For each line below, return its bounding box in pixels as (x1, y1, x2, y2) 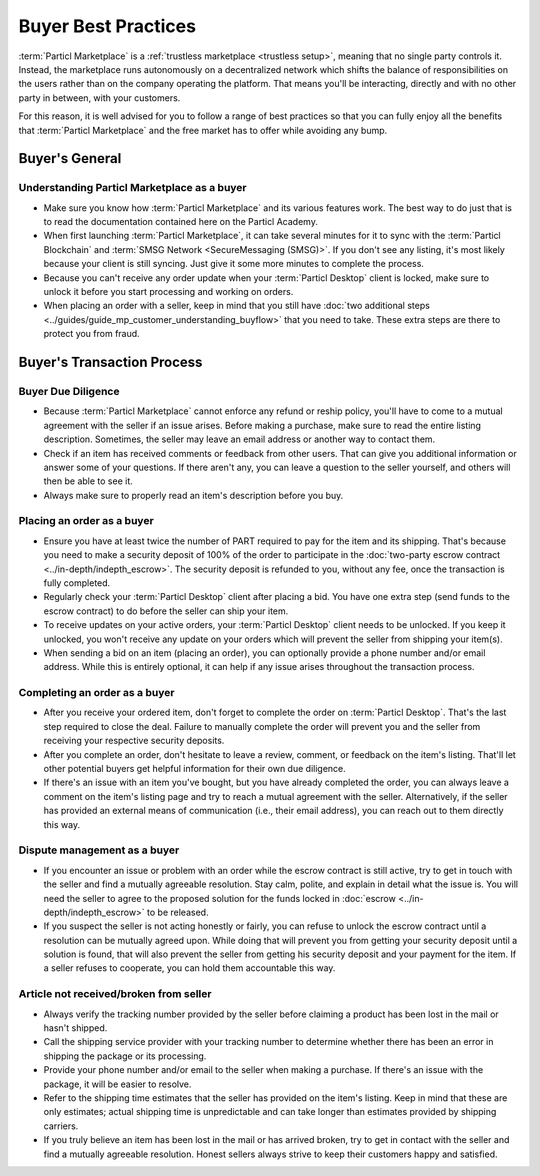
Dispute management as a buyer (18, 843, 180, 857)
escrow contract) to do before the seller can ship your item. (43, 605, 289, 617)
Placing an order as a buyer (18, 514, 154, 528)
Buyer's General (18, 150, 122, 167)
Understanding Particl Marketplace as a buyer (18, 181, 247, 195)
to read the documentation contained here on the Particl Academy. (43, 216, 319, 228)
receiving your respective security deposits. (43, 735, 225, 747)
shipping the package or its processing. (43, 1050, 207, 1062)
